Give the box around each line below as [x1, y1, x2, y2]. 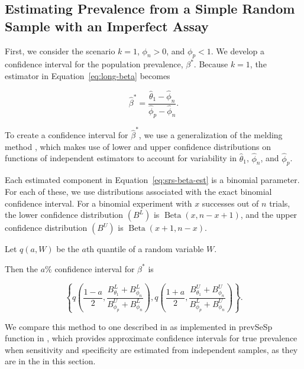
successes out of [202, 197, 259, 209]
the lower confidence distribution [5, 208, 124, 221]
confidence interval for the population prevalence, [5, 58, 183, 70]
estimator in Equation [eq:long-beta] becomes [5, 69, 170, 81]
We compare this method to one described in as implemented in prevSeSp [5, 320, 273, 332]
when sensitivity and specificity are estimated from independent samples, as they [5, 343, 298, 355]
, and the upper [240, 208, 297, 221]
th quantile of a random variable [86, 243, 204, 255]
